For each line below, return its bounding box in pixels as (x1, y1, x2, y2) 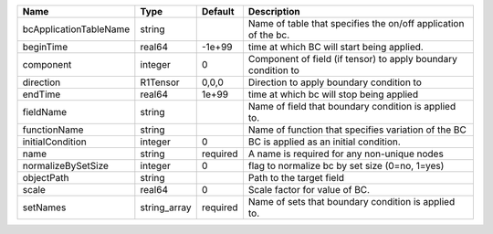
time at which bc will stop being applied (247, 88, 419, 101)
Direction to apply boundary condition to (247, 76, 422, 89)
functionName (22, 123, 84, 136)
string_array (140, 201, 192, 214)
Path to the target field (247, 172, 345, 184)
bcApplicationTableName (22, 23, 131, 36)
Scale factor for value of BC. (247, 184, 370, 196)
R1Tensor (140, 76, 180, 89)
